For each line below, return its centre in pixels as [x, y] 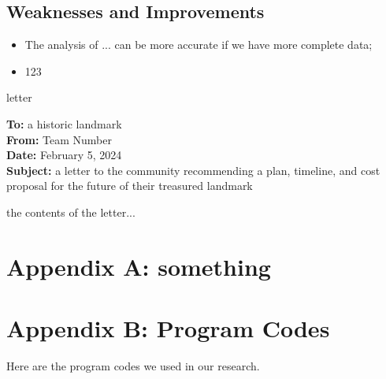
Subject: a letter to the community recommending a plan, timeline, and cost [193, 170]
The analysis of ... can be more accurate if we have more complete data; [199, 45]
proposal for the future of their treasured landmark [130, 186]
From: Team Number [59, 139]
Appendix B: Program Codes [168, 328]
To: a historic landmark [64, 123]
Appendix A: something [139, 266]
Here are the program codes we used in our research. [133, 366]
